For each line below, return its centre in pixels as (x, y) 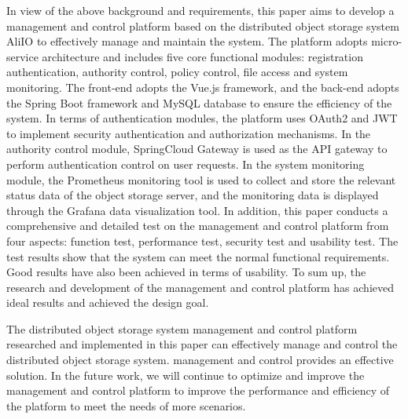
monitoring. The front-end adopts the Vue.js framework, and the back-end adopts (203, 87)
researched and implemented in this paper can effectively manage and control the (202, 344)
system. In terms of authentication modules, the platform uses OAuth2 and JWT (202, 118)
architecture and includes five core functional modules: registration (202, 56)
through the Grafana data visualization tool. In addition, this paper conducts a (197, 210)
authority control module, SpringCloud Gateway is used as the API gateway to (197, 149)
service (22, 56)
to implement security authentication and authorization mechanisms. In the (189, 133)
